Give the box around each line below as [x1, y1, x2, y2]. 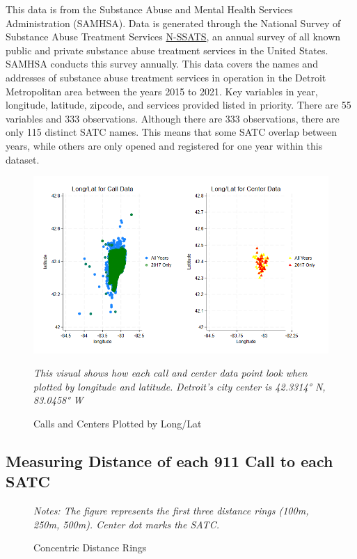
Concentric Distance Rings [33, 540, 147, 555]
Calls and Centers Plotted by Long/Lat [33, 416, 202, 430]
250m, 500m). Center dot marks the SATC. [33, 517, 219, 531]
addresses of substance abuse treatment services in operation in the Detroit [6, 70, 326, 84]
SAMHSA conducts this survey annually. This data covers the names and [6, 56, 318, 71]
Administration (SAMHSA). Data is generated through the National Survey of [6, 15, 341, 30]
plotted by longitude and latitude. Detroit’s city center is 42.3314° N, [33, 379, 326, 393]
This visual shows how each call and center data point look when [33, 365, 308, 380]
